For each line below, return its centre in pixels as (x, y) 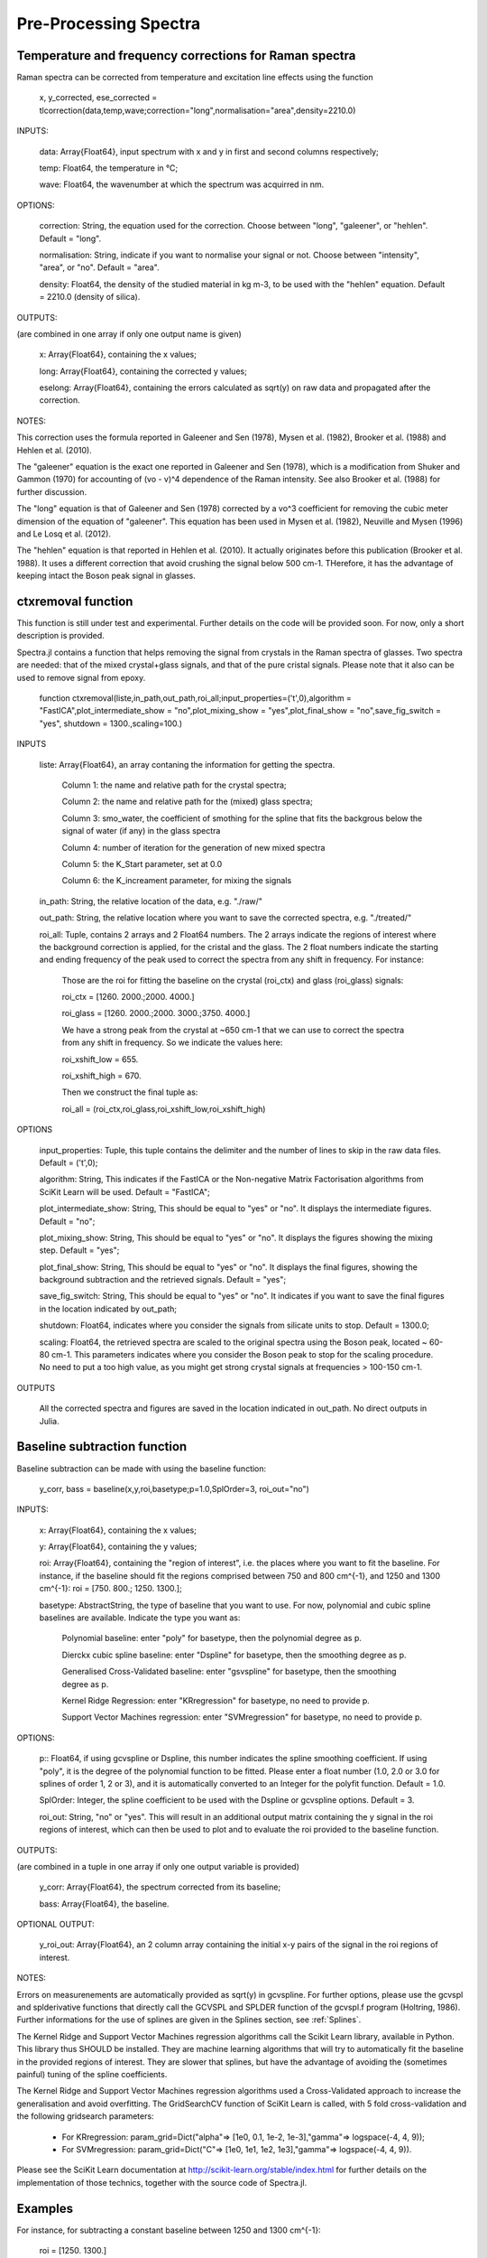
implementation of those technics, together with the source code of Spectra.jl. (162, 2182)
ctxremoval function (75, 601)
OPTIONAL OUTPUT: (55, 1925)
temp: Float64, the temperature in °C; (109, 168)
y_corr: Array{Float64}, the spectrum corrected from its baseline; (160, 1887)
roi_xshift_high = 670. (101, 1076)
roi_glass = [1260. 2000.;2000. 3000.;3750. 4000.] (156, 1013)
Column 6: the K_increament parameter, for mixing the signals (177, 881)
